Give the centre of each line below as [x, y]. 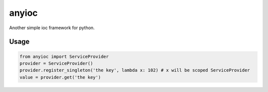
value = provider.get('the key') [60, 77]
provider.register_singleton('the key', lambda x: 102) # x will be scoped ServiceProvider [135, 70]
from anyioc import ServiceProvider [64, 56]
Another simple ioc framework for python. [52, 28]
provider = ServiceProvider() [56, 63]
